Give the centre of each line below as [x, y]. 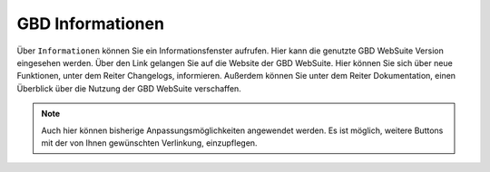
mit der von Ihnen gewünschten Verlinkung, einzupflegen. [149, 143]
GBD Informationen [91, 24]
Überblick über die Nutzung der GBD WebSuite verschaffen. [129, 88]
